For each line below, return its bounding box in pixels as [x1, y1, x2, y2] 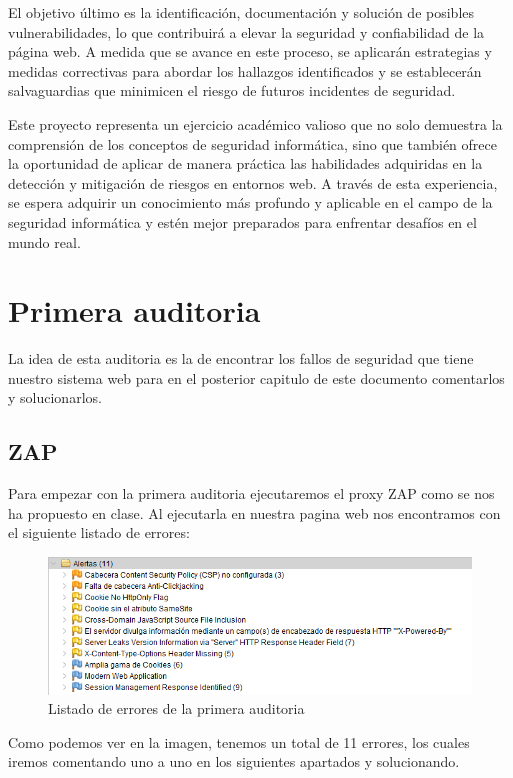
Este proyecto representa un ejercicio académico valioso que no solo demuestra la [8, 113, 503, 134]
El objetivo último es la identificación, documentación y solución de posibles [8, 2, 475, 22]
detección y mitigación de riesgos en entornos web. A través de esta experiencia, [8, 172, 498, 193]
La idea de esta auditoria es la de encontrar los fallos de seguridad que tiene [8, 348, 474, 369]
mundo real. [8, 231, 81, 252]
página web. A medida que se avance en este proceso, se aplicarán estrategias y [8, 41, 492, 62]
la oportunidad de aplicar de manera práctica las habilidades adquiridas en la [8, 153, 483, 174]
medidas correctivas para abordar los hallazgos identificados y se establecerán [8, 60, 482, 81]
